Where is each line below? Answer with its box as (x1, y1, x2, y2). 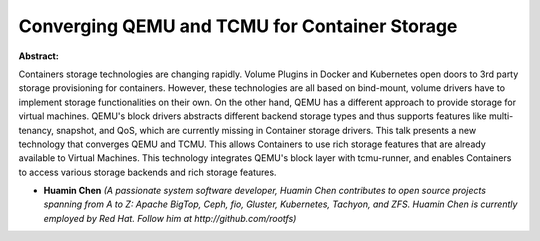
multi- (488, 110, 514, 122)
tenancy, (18, 124, 55, 136)
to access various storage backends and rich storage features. (18, 166, 277, 178)
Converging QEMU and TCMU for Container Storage (18, 15, 458, 37)
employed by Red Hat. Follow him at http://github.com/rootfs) (43, 212, 297, 224)
